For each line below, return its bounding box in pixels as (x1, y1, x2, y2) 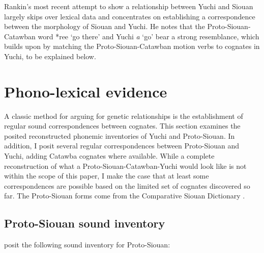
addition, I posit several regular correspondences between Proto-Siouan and (4, 140, 239, 151)
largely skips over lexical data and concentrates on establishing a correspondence (4, 11, 255, 21)
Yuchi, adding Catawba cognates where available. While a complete (4, 150, 215, 161)
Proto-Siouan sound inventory (4, 215, 165, 231)
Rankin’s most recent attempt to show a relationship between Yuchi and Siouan (4, 1, 253, 11)
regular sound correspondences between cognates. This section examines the (4, 120, 241, 131)
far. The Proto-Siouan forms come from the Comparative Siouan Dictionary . (4, 190, 245, 201)
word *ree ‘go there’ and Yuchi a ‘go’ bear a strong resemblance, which (38, 31, 259, 41)
